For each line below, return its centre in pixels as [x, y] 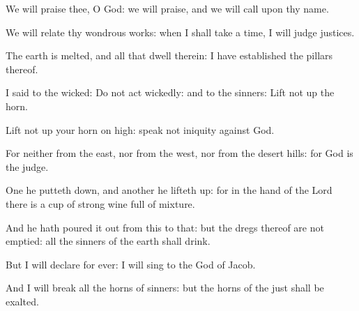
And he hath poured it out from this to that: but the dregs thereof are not [165, 227]
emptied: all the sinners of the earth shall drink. [108, 241]
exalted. [22, 301]
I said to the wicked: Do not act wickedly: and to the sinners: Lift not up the [170, 92]
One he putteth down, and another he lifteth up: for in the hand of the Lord [169, 190]
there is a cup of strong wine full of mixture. [100, 203]
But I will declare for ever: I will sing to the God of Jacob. [131, 264]
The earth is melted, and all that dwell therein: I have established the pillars [169, 55]
